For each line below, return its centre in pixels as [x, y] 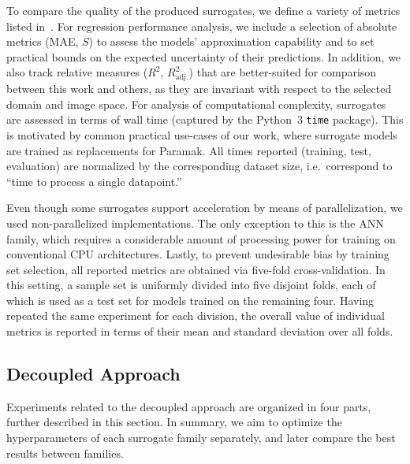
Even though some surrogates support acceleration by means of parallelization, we [205, 208]
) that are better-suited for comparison [283, 72]
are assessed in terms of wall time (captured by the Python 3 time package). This [205, 119]
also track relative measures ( [77, 72]
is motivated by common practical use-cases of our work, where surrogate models [202, 134]
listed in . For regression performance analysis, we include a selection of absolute [202, 26]
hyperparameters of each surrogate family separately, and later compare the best [201, 438]
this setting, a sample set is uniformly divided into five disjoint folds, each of [191, 285]
